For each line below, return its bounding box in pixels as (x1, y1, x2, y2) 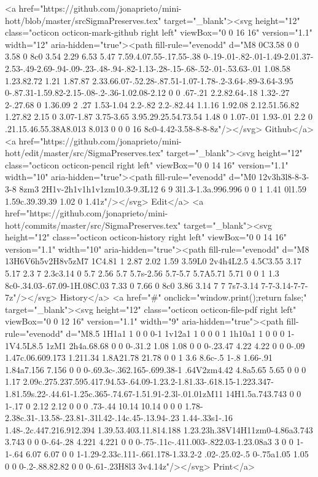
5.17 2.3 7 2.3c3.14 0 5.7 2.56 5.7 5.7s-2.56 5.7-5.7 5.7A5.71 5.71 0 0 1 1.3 (5, 267, 279, 280)
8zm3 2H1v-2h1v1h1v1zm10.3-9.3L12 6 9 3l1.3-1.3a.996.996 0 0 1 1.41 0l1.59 (19, 182, 306, 195)
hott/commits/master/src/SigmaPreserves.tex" (5, 218, 181, 231)
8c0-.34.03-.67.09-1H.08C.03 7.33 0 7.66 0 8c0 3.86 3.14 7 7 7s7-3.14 (5, 278, 258, 291)
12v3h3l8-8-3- (258, 170, 309, 183)
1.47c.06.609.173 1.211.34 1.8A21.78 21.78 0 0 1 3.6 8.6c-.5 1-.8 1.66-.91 (5, 351, 273, 364)
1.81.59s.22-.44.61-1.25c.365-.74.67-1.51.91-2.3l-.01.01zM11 (5, 387, 223, 400)
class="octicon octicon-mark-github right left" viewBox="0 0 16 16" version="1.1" (5, 26, 312, 39)
